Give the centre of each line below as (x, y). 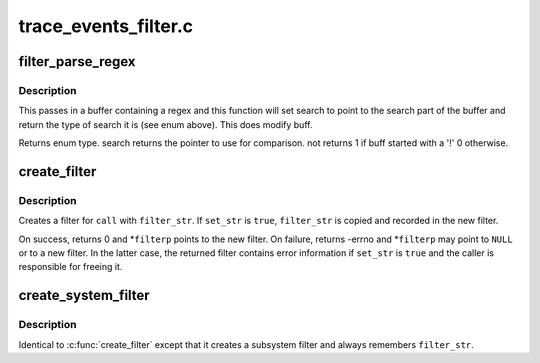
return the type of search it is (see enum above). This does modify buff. (165, 124)
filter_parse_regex (77, 61)
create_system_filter (84, 295)
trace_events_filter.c (106, 26)
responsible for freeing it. (70, 267)
